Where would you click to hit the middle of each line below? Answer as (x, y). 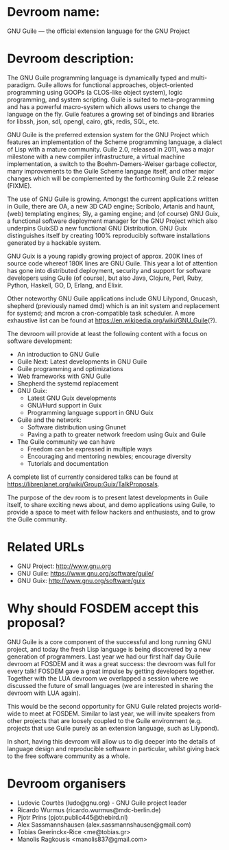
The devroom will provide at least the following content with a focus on (107, 333)
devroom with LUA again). (44, 693)
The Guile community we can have (66, 441)
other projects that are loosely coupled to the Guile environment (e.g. (105, 720)
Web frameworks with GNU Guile (64, 376)
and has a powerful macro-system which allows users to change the (104, 106)
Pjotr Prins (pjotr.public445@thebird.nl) (72, 817)
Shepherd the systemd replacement (68, 383)
